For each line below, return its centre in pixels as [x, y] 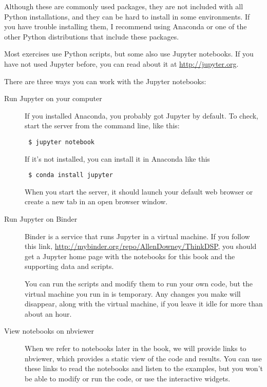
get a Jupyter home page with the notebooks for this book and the [130, 256]
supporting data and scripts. [69, 266]
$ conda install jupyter [71, 175]
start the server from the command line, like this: [102, 125]
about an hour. [48, 313]
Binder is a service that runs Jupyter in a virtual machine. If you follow [137, 236]
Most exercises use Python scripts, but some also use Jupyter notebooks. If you [129, 54]
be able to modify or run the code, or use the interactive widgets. [128, 378]
